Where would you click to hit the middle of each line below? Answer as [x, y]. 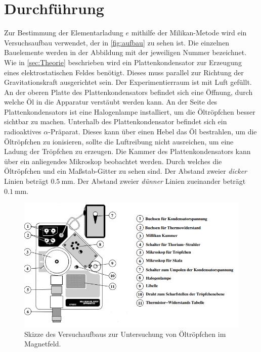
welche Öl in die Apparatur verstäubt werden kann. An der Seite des [111, 102]
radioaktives [23, 132]
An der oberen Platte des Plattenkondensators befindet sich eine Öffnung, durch [128, 92]
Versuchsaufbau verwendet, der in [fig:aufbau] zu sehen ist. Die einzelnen [117, 42]
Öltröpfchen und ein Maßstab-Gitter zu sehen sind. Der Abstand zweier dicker [126, 171]
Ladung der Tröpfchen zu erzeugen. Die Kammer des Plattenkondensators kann [127, 151]
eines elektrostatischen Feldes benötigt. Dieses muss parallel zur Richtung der [124, 72]
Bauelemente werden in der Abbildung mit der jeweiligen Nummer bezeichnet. [125, 52]
